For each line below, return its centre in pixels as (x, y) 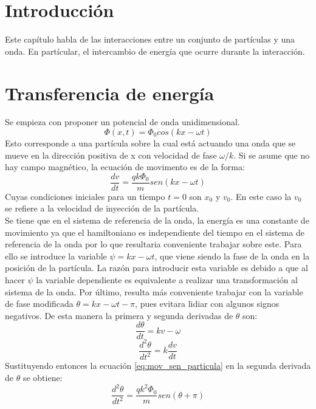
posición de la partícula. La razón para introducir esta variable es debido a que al (156, 268)
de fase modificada (39, 304)
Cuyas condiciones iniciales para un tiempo (85, 196)
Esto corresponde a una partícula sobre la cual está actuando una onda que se (150, 143)
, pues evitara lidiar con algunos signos (207, 304)
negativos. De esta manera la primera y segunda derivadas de (119, 315)
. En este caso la (261, 196)
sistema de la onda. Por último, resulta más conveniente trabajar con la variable (154, 291)
